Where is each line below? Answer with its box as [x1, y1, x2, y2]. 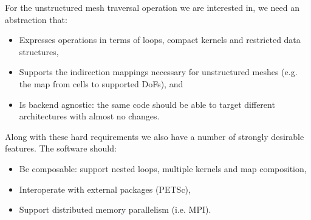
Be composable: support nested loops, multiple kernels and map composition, [19, 162, 307, 175]
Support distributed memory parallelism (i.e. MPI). [19, 203, 211, 216]
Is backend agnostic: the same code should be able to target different [19, 98, 275, 110]
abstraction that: [5, 13, 67, 25]
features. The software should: [5, 142, 117, 155]
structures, [19, 45, 59, 58]
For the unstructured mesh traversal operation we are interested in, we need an [5, 1, 299, 13]
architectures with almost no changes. [19, 110, 160, 122]
